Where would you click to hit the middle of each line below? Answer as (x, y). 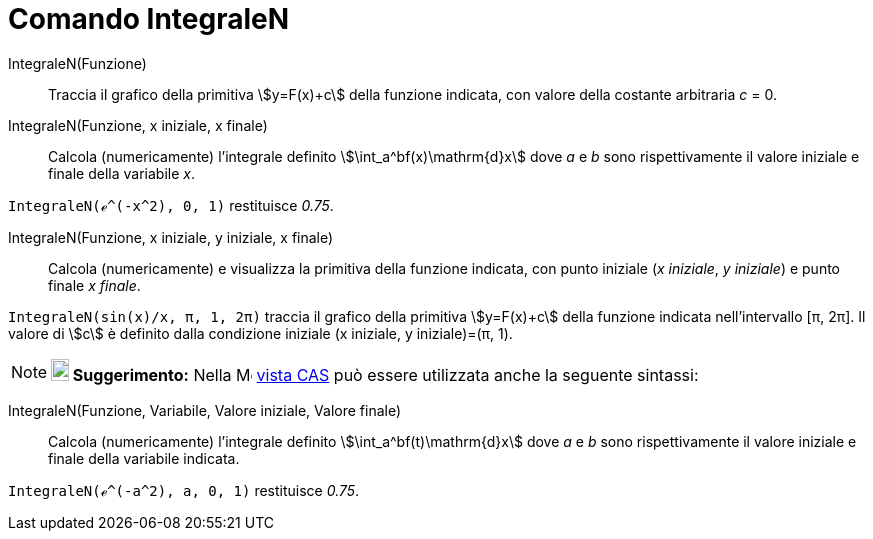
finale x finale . (94, 285)
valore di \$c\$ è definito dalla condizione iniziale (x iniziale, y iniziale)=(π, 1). (260, 333)
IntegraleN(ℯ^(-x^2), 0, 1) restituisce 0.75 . (171, 205)
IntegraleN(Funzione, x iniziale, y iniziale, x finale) (171, 237)
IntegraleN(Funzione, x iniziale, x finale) (138, 125)
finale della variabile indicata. (144, 458)
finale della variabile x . (121, 173)
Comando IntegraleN (149, 19)
